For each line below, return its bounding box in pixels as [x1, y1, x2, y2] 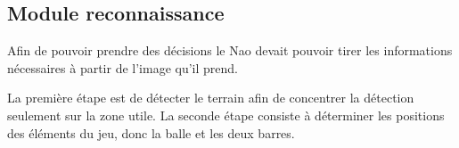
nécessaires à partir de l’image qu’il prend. [7, 58, 238, 77]
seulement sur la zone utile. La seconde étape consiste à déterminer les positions [7, 105, 445, 124]
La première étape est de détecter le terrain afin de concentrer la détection [7, 88, 414, 107]
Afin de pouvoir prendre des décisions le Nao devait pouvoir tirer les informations [7, 41, 453, 60]
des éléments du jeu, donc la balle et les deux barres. [7, 123, 295, 142]
